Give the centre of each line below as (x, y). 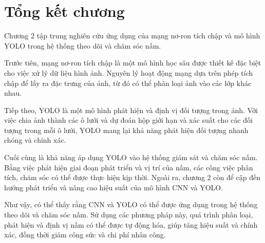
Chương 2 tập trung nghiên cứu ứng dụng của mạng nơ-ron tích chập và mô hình (132, 36)
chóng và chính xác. (35, 140)
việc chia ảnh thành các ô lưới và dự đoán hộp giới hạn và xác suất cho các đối (128, 120)
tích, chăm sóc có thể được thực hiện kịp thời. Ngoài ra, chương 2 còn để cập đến (132, 177)
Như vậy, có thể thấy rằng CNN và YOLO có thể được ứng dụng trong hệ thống (131, 204)
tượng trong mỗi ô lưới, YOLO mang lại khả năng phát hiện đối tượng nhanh (126, 130)
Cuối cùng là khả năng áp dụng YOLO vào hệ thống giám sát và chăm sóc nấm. (131, 157)
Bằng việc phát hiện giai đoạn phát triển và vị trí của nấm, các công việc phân (129, 167)
